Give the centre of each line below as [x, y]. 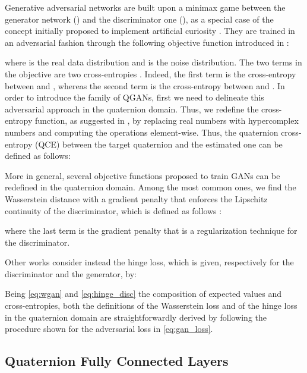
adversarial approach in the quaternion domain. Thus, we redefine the [132, 109]
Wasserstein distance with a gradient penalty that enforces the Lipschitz [136, 198]
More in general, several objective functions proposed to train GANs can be [143, 175]
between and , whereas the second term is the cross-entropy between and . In [145, 85]
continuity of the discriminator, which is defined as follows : [113, 210]
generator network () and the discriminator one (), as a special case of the [139, 19]
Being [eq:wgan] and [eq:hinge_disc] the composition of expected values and [143, 294]
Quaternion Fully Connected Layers [117, 361]
